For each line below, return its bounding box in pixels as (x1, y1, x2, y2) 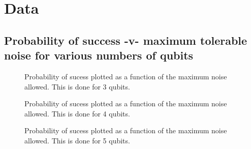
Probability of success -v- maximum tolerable (4, 32, 247, 48)
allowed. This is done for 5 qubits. (24, 135, 130, 145)
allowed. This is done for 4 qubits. (24, 108, 130, 118)
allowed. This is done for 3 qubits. (24, 81, 130, 92)
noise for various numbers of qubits (4, 47, 194, 63)
